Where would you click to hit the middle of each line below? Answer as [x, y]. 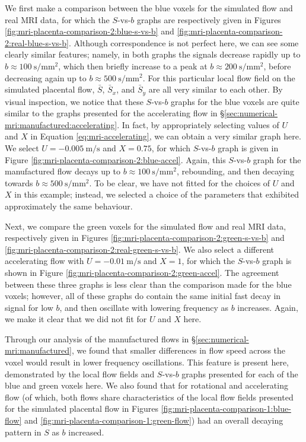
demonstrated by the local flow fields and [80, 373]
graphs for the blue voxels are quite [235, 101]
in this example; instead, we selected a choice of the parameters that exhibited [157, 194]
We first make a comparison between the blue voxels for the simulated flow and [149, 8]
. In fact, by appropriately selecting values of [198, 124]
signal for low [29, 307]
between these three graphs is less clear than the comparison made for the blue [148, 284]
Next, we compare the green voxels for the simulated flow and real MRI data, [146, 226]
